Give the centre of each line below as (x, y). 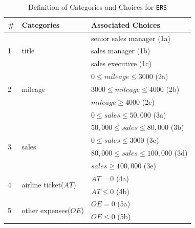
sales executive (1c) (121, 63)
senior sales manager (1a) (131, 38)
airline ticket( (43, 185)
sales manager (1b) (121, 51)
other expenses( (46, 210)
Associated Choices (125, 24)
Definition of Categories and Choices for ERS (98, 7)
